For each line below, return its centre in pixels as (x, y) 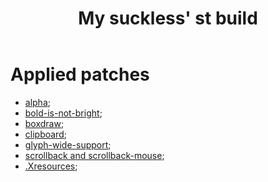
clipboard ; (45, 134)
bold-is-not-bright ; (63, 113)
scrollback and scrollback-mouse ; (94, 155)
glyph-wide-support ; (68, 144)
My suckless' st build (168, 18)
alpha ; (37, 102)
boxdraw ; (44, 123)
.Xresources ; (51, 166)
